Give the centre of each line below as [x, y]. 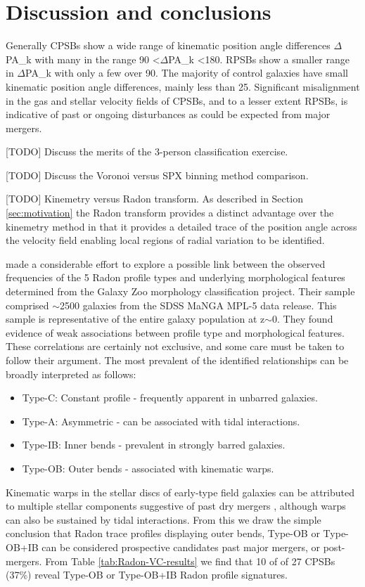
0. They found [303, 319]
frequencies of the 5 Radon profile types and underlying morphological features [175, 277]
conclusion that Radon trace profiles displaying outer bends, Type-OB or [163, 533]
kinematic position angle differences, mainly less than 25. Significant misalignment [183, 86]
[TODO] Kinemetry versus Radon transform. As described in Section [154, 199]
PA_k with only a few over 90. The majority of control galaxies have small [187, 73]
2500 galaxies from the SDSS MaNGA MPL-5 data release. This [198, 305]
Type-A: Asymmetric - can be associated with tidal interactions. [161, 421]
